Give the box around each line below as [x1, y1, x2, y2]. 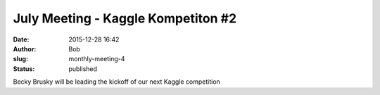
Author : [13, 44, 37, 53]
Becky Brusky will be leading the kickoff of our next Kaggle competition [13, 77, 221, 86]
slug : [13, 55, 28, 63]
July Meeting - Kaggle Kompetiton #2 [13, 11, 237, 26]
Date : [13, 35, 30, 44]
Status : [13, 64, 35, 73]
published [68, 64, 98, 73]
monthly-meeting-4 [68, 55, 125, 63]
